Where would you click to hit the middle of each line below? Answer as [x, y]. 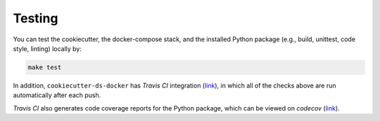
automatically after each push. [57, 95]
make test [45, 67]
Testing [36, 18]
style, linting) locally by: [47, 48]
